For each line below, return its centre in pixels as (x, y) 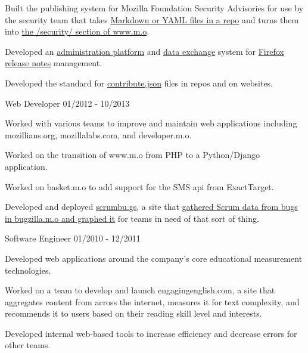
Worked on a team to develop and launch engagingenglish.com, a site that (140, 290)
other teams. (28, 345)
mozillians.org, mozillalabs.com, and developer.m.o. (98, 134)
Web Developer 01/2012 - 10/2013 (67, 103)
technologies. (28, 270)
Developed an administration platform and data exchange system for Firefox (144, 51)
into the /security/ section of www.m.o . (77, 31)
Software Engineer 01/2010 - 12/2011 (73, 238)
